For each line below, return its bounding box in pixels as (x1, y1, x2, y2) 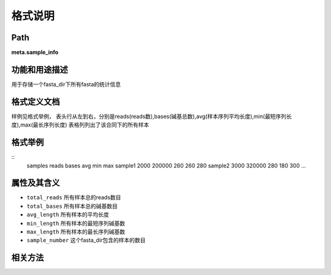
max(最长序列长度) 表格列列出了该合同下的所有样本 (20, 121, 150, 128)
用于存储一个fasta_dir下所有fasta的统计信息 (11, 80, 121, 88)
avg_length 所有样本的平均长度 (26, 211, 110, 218)
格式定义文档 (11, 97, 60, 107)
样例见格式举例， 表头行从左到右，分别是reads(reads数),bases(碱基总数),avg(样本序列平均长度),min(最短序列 (11, 112, 287, 120)
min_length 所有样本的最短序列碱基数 (26, 219, 126, 227)
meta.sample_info (11, 49, 59, 56)
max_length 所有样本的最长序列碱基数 (26, 228, 126, 235)
